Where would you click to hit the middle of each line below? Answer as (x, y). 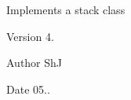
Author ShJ (35, 63)
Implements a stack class (66, 9)
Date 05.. (28, 89)
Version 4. (30, 36)
